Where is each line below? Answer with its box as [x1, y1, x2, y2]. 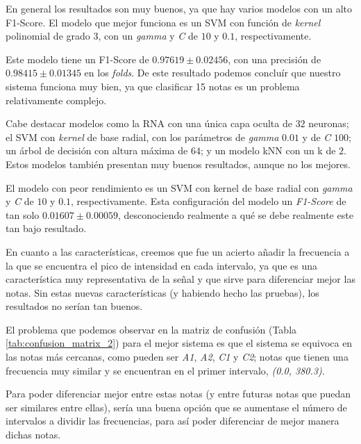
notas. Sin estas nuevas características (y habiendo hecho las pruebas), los [6, 285, 319, 299]
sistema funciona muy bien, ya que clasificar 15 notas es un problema [6, 79, 300, 93]
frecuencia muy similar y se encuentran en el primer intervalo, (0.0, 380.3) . [6, 363, 325, 377]
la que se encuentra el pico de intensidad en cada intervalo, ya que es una [6, 258, 318, 272]
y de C [302, 129, 331, 144]
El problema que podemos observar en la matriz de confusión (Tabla [6, 322, 297, 336]
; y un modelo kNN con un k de [200, 143, 336, 158]
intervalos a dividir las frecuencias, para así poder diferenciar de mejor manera [6, 413, 339, 428]
